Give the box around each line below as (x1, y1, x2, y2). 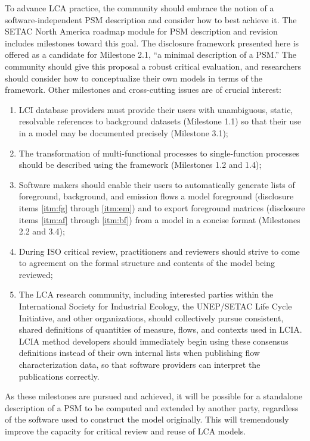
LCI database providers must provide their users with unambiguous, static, (18, 103, 293, 115)
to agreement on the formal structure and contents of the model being (18, 257, 275, 269)
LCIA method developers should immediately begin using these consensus (18, 334, 289, 347)
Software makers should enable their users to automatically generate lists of (18, 178, 295, 190)
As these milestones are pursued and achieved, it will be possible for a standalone (5, 390, 302, 402)
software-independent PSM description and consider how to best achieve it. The (5, 13, 297, 26)
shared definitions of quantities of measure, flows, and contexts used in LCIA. (18, 323, 302, 336)
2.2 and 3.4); (18, 225, 65, 237)
